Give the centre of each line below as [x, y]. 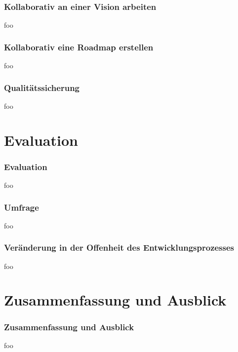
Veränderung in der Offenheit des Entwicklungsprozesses [119, 247]
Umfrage [21, 207]
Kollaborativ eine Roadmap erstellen [79, 47]
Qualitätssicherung [42, 87]
